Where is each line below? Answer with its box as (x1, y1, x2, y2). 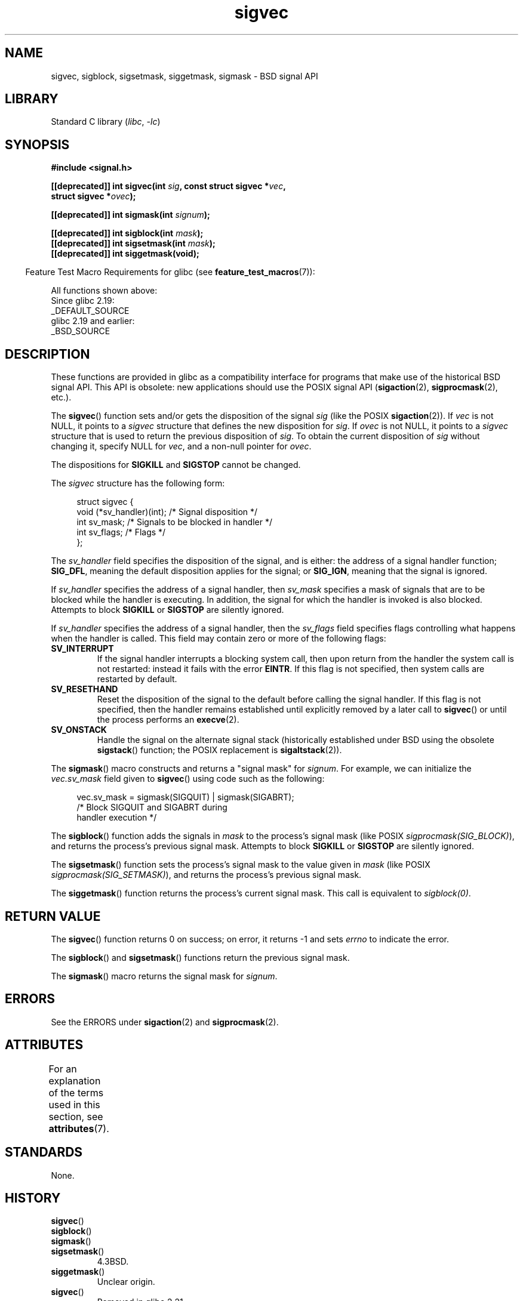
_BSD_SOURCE (51, 326, 110, 337)
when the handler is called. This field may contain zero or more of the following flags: (51, 633, 386, 644)
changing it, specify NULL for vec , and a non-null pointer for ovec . (51, 441, 312, 452)
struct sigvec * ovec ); (51, 191, 136, 202)
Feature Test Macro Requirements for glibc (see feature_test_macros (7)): (25, 267, 315, 278)
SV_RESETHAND (51, 684, 118, 695)
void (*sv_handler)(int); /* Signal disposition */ (76, 507, 258, 517)
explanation (48, 1074, 101, 1087)
